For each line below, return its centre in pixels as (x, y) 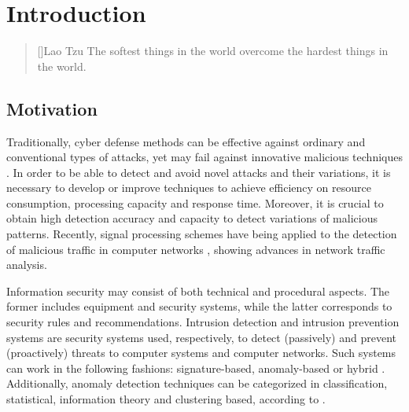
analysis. (27, 265)
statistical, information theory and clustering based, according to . (166, 399)
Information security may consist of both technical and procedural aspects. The (198, 291)
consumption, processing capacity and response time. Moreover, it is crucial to (195, 202)
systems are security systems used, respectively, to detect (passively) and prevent (201, 337)
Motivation (52, 108)
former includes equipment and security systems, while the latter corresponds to (199, 306)
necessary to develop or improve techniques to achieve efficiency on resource (189, 188)
